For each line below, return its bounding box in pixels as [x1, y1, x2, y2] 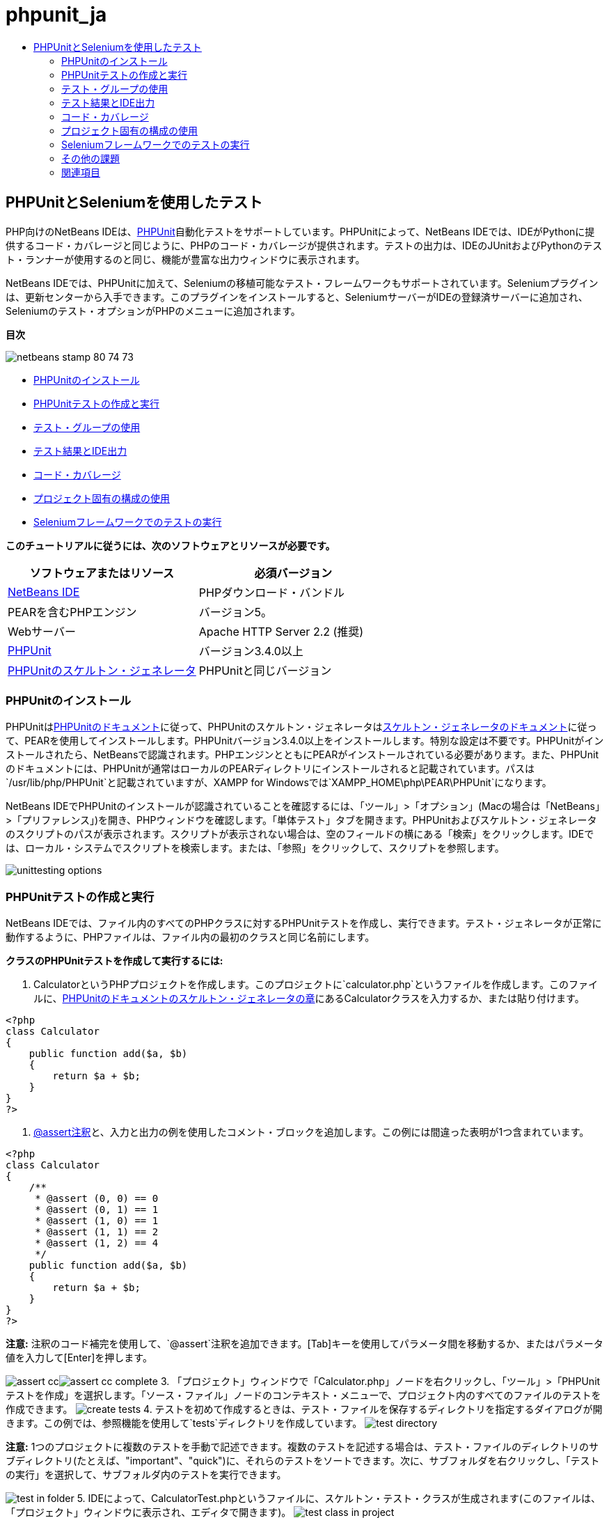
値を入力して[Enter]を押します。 [6, 1352, 152, 1364]
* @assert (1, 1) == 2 [35, 1226, 159, 1238]
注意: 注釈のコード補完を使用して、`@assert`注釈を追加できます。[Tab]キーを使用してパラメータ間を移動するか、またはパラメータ [6, 1338, 603, 1350]
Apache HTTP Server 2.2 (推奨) [198, 624, 364, 639]
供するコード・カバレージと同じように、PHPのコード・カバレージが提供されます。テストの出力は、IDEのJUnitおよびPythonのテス [6, 239, 603, 251]
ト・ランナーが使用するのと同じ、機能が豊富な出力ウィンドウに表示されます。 [6, 253, 365, 265]
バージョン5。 [198, 604, 272, 619]
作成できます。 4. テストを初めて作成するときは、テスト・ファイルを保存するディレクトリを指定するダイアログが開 [6, 1403, 603, 1416]
